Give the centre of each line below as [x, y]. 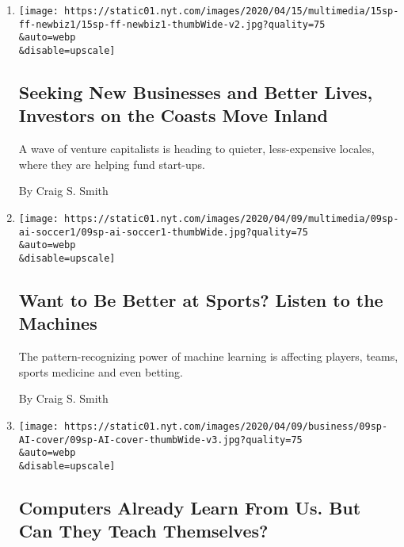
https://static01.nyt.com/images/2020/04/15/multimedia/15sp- [232, 11]
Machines [58, 323]
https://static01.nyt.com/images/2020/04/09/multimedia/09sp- [232, 219]
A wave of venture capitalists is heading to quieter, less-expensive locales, [196, 149]
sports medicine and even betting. [101, 371]
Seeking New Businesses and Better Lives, [196, 92]
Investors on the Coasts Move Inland [173, 115]
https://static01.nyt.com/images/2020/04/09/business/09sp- [226, 427]
